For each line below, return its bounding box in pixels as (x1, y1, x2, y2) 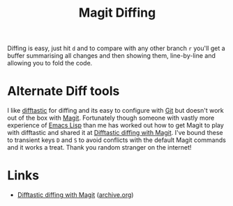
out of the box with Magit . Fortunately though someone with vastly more (7, 113, 215, 122)
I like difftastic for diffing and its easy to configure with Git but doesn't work (7, 106, 225, 115)
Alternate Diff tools (7, 84, 120, 99)
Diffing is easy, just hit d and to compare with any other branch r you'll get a (7, 44, 225, 53)
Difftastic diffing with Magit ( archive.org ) (17, 191, 134, 199)
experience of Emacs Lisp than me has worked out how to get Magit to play (7, 121, 225, 129)
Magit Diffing (78, 5, 156, 21)
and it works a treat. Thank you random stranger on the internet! (7, 143, 192, 152)
